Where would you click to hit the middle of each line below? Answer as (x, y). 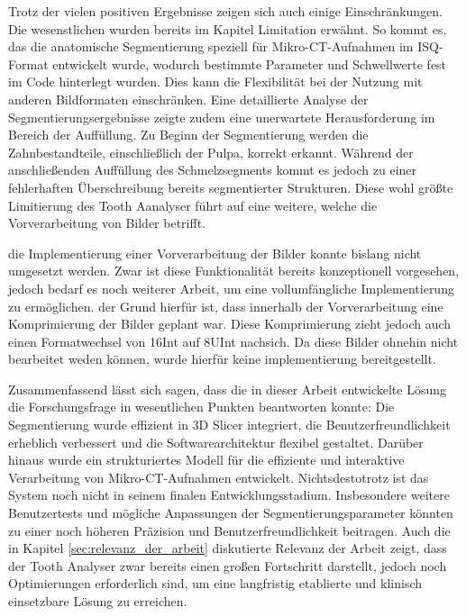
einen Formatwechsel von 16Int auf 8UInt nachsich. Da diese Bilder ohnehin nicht (233, 341)
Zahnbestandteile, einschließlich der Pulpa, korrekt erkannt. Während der (211, 152)
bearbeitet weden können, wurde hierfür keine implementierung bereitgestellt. (222, 359)
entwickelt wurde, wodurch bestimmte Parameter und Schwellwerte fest (250, 63)
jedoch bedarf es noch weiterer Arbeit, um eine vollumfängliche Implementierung (231, 288)
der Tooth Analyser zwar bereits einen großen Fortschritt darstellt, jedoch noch (228, 565)
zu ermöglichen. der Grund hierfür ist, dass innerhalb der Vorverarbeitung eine (226, 306)
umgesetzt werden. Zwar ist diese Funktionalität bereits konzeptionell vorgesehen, (234, 271)
